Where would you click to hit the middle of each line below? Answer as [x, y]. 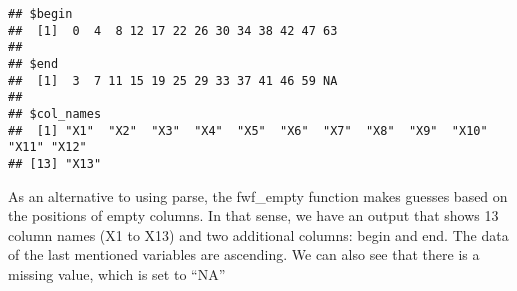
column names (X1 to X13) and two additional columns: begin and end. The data [258, 234]
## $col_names [55, 113]
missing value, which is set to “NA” [117, 273]
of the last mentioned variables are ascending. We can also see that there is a [244, 254]
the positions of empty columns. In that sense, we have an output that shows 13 [253, 215]
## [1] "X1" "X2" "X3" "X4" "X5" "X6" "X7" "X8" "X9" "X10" [248, 130]
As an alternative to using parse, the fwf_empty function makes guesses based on [258, 195]
